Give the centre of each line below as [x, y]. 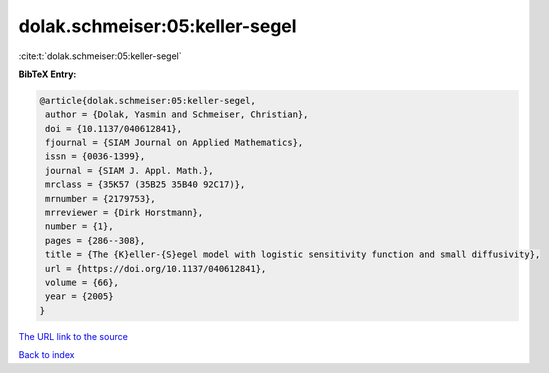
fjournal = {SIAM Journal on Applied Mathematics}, [174, 143]
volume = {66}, [82, 282]
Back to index [46, 355]
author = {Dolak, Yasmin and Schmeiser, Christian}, [177, 114]
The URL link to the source [73, 336]
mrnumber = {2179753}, [101, 198]
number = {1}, [79, 226]
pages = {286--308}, [95, 240]
